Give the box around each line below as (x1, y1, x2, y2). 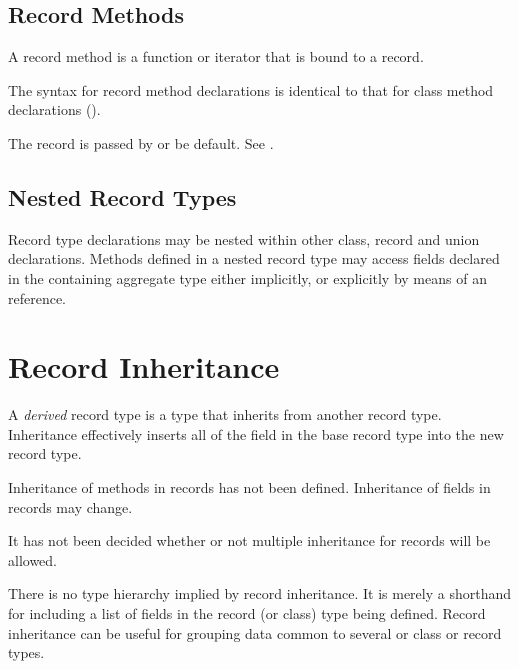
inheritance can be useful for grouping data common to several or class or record (8, 622, 502, 643)
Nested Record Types (8, 181, 237, 212)
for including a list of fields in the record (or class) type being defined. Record (8, 603, 486, 624)
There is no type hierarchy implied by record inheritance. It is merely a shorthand (8, 583, 511, 604)
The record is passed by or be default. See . (8, 132, 274, 153)
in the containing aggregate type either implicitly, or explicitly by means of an (8, 267, 487, 288)
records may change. (8, 496, 133, 517)
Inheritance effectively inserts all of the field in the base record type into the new (8, 423, 504, 444)
